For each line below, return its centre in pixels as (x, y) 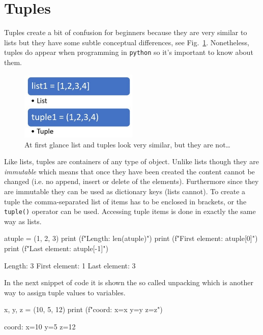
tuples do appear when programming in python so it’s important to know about (129, 52)
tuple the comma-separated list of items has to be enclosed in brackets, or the (125, 201)
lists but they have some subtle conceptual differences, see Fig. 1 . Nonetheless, (127, 42)
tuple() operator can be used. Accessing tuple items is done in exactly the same (130, 211)
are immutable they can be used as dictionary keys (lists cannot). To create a (125, 191)
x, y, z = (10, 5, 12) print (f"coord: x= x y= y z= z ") (83, 309)
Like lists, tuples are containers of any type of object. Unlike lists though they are (131, 161)
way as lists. (23, 221)
